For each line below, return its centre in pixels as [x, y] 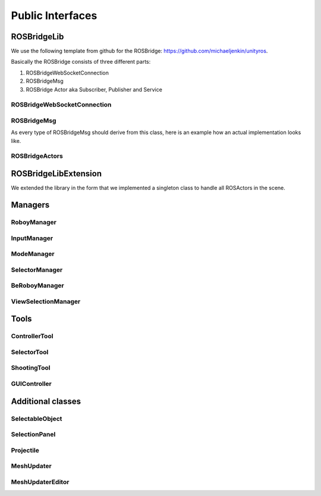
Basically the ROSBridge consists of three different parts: [81, 62]
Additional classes [46, 401]
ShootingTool [31, 368]
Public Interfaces [54, 15]
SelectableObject [37, 419]
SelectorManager [37, 270]
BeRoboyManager [38, 286]
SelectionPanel [33, 435]
